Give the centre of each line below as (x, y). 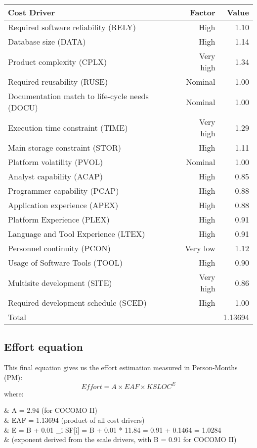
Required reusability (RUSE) (58, 82)
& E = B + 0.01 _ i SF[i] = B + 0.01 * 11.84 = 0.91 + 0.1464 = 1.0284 (113, 429)
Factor (203, 12)
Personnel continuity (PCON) (59, 248)
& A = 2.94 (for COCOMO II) (51, 410)
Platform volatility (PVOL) (56, 162)
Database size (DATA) (47, 41)
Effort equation (43, 347)
